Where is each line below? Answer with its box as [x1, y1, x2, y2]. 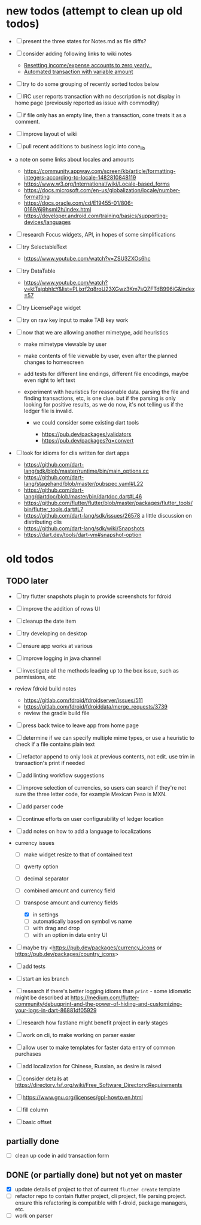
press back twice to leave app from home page [22, 722, 139, 729]
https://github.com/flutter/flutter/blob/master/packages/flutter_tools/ [23, 499, 193, 506]
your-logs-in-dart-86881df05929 [14, 1007, 97, 1014]
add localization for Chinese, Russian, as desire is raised [22, 1063, 162, 1070]
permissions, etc [14, 673, 56, 680]
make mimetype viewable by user [23, 340, 107, 348]
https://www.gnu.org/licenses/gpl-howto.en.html [22, 1094, 143, 1101]
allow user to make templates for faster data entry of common [22, 1044, 175, 1051]
